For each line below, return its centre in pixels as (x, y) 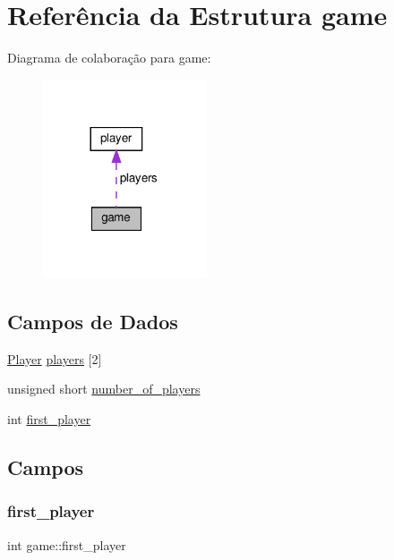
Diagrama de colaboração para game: (109, 58)
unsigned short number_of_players (104, 389)
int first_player (49, 418)
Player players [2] (55, 358)
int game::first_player (67, 544)
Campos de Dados (93, 321)
